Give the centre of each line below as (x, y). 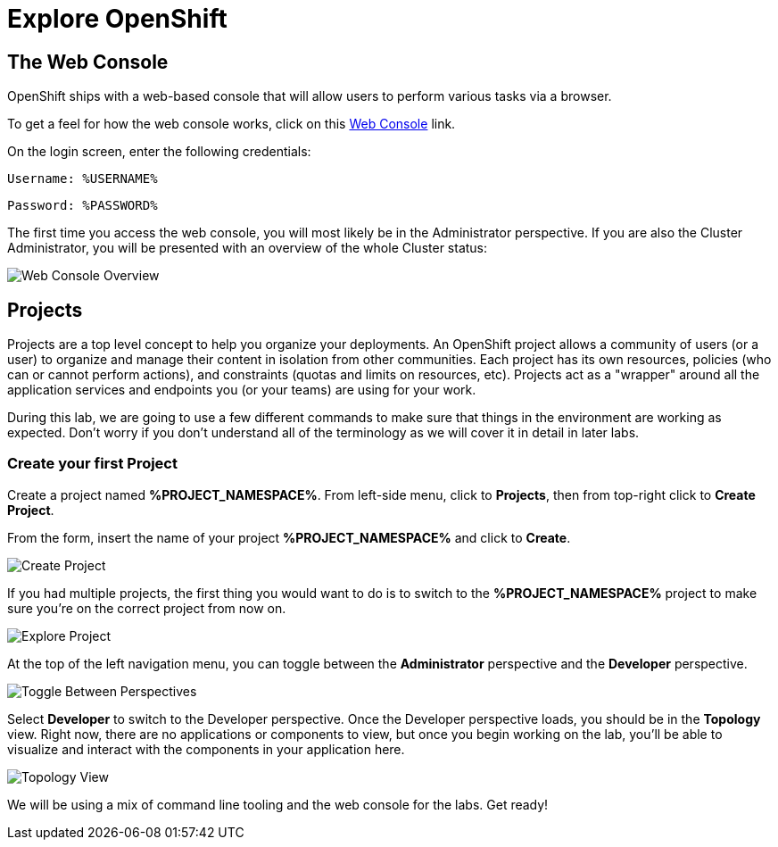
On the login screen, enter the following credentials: (159, 152)
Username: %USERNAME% (83, 179)
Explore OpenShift (117, 19)
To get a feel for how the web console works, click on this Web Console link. (232, 124)
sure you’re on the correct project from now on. (147, 608)
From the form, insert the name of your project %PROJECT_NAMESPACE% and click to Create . (289, 537)
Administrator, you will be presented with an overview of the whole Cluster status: (248, 248)
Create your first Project (92, 464)
